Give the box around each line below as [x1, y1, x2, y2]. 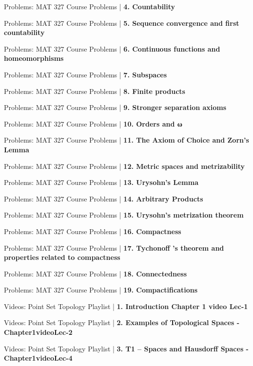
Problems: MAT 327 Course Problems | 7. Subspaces [4, 69, 167, 79]
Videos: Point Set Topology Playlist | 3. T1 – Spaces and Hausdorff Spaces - [4, 343, 249, 353]
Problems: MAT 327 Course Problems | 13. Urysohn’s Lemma [4, 177, 198, 187]
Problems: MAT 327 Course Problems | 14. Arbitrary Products [4, 193, 203, 203]
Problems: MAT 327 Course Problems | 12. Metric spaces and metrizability [4, 161, 245, 171]
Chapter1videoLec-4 [4, 353, 73, 363]
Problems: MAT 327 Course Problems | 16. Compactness [4, 226, 181, 236]
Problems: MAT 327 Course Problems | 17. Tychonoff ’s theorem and [4, 242, 224, 253]
